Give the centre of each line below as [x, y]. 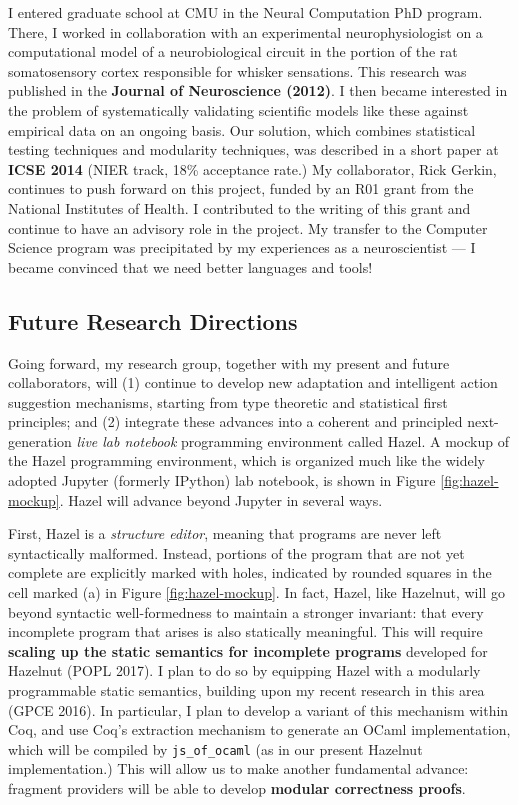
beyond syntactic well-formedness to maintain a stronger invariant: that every [246, 611]
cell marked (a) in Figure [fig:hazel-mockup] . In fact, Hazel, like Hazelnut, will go [256, 592]
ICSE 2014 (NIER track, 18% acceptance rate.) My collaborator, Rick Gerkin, [252, 168]
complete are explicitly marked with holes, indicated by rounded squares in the [250, 572]
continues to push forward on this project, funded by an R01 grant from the [241, 188]
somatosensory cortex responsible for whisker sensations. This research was [237, 70]
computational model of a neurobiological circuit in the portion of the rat [233, 51]
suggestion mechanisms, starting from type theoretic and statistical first [228, 401]
